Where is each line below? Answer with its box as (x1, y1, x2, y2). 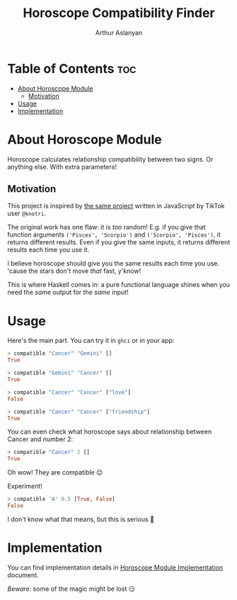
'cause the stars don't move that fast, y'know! (7, 267, 141, 276)
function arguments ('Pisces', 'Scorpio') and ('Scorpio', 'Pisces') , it (7, 230, 221, 239)
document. (7, 570, 39, 579)
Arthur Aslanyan (95, 28, 143, 37)
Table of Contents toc (7, 60, 137, 77)
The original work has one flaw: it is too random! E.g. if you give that (7, 223, 206, 232)
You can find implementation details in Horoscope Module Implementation (7, 563, 224, 572)
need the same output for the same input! (7, 288, 129, 297)
